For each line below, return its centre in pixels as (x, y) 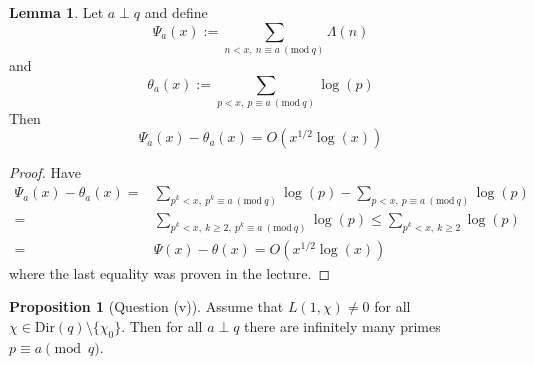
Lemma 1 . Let (56, 12)
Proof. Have (45, 172)
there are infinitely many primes (342, 326)
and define (176, 12)
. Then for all (162, 326)
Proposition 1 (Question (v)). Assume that (146, 306)
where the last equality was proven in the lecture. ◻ (170, 272)
